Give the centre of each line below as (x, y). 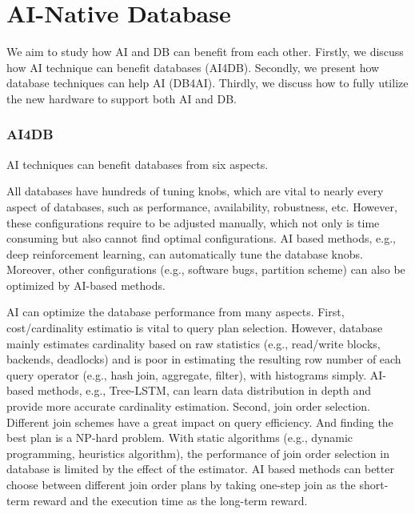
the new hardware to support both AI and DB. (122, 98)
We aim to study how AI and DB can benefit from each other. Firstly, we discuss (205, 52)
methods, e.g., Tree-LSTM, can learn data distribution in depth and (204, 390)
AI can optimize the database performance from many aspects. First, (176, 312)
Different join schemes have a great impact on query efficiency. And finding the (200, 422)
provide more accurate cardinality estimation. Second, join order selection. (189, 406)
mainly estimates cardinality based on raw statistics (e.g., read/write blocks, (194, 343)
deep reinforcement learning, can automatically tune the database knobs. (185, 253)
